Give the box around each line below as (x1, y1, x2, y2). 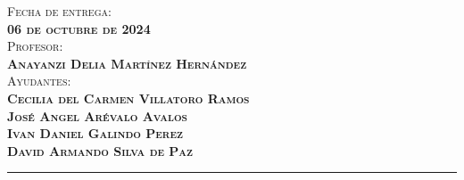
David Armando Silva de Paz (7, 141, 194, 160)
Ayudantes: (7, 71, 71, 90)
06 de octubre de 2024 (7, 19, 151, 37)
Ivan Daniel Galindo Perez (7, 124, 184, 143)
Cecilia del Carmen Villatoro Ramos (7, 88, 250, 107)
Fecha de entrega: (7, 2, 112, 20)
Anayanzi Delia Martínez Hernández (7, 53, 247, 72)
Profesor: (7, 37, 63, 55)
